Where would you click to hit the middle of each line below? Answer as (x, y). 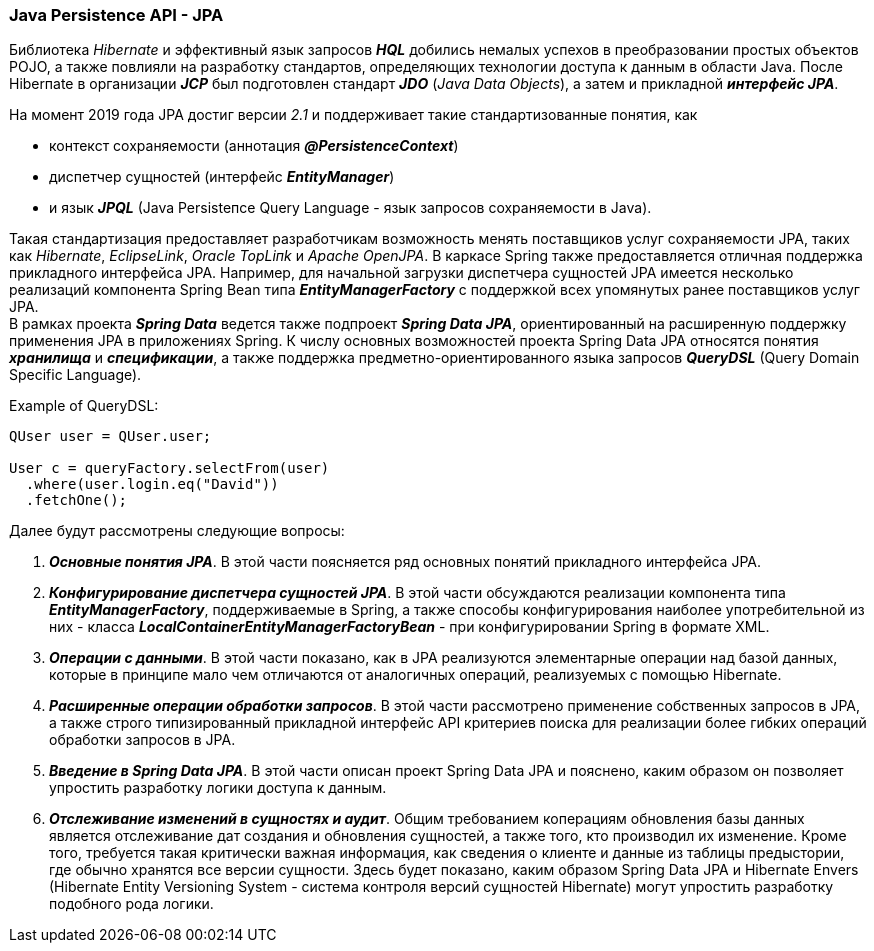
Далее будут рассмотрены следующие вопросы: (177, 531)
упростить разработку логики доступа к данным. (218, 788)
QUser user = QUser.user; (110, 436)
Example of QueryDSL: (84, 406)
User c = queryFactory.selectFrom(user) (169, 468)
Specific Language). (75, 375)
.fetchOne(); (76, 500)
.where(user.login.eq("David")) (152, 484)
